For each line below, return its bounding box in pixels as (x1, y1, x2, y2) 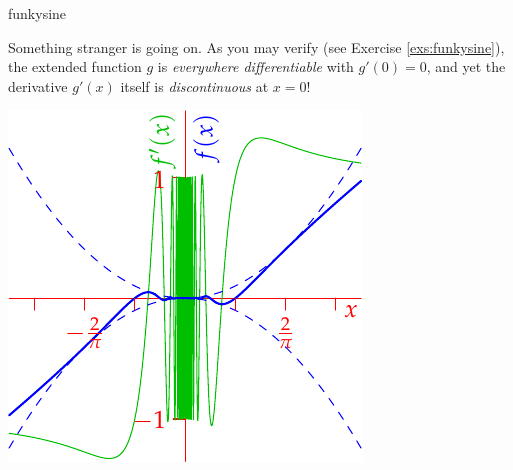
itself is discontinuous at (120, 75, 269, 96)
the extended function (8, 56, 142, 77)
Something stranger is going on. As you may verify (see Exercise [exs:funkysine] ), (8, 36, 505, 57)
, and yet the (426, 56, 506, 77)
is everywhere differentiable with (157, 56, 354, 77)
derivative (8, 75, 68, 96)
